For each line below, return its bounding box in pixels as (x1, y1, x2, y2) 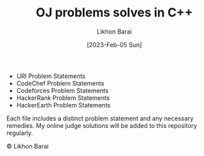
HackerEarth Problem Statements (16, 101, 111, 109)
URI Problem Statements (16, 72, 86, 80)
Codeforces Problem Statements (16, 86, 109, 94)
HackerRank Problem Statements (16, 94, 110, 102)
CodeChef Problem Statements (16, 79, 105, 87)
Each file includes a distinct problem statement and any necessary (6, 114, 194, 122)
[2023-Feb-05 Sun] (86, 40, 142, 49)
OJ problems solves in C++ (36, 5, 193, 21)
